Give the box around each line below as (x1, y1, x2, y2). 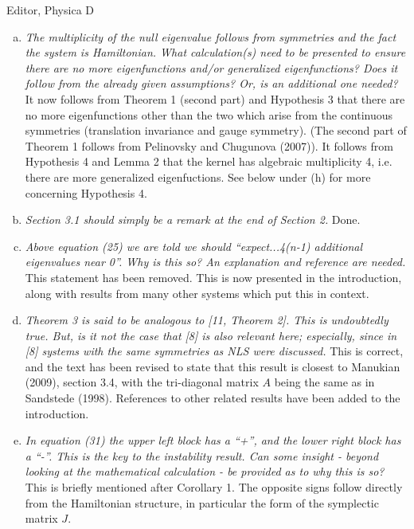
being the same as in (274, 374, 375, 390)
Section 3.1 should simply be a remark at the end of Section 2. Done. (25, 211, 361, 228)
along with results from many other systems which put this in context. (25, 284, 369, 301)
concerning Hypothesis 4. (25, 184, 147, 201)
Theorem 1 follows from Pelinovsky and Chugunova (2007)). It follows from (25, 137, 393, 154)
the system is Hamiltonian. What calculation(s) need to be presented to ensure (25, 44, 406, 61)
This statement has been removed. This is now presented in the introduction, (25, 268, 402, 285)
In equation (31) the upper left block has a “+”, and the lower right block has (25, 432, 401, 449)
